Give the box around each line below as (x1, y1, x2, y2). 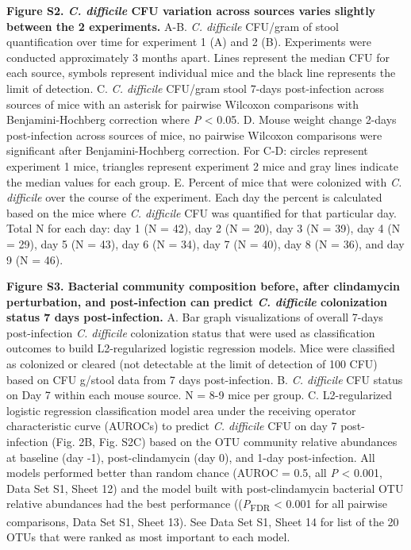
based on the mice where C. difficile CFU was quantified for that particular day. (6, 204, 397, 221)
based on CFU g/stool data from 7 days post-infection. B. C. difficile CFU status (6, 371, 403, 387)
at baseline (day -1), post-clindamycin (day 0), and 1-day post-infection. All (6, 448, 375, 465)
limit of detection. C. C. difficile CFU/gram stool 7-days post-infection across (6, 79, 384, 96)
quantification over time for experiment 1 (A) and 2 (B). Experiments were (6, 33, 371, 50)
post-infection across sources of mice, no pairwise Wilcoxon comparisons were (6, 126, 382, 143)
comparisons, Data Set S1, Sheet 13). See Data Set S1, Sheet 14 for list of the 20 (6, 513, 399, 529)
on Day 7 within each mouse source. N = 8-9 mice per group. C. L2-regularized (6, 387, 393, 403)
